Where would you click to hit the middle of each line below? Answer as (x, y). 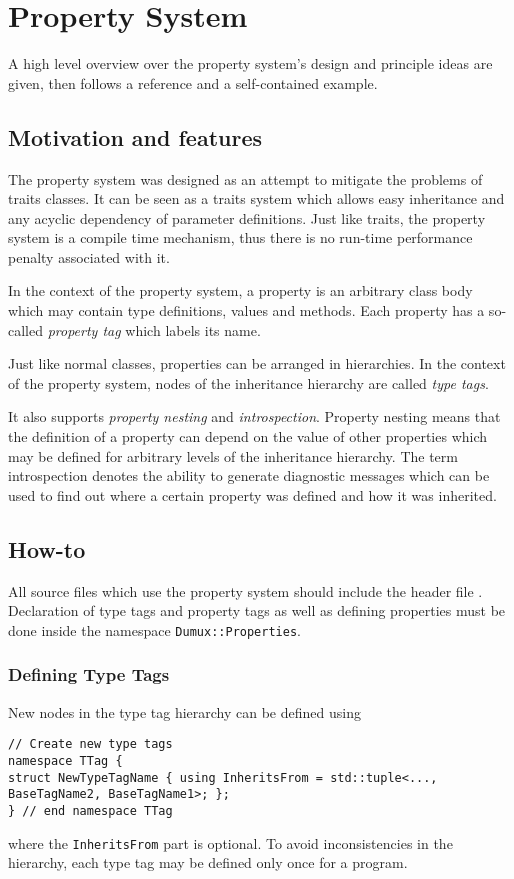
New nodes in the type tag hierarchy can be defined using (184, 711)
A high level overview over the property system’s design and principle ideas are (250, 63)
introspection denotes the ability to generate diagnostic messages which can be (249, 475)
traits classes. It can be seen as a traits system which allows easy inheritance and (256, 198)
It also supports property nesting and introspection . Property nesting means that (254, 416)
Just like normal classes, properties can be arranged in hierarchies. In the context (257, 363)
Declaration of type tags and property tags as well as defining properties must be (257, 610)
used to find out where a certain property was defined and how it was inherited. (252, 494)
